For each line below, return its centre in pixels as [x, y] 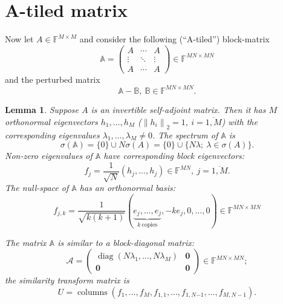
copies [150, 225]
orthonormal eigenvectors [51, 121]
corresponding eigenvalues [52, 134]
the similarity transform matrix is [67, 280]
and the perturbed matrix [53, 79]
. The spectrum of [185, 134]
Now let [19, 39]
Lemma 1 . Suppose [42, 109]
